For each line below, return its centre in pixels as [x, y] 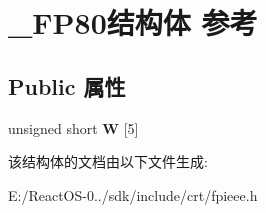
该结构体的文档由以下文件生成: [108, 161]
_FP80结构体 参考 [133, 22]
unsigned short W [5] [73, 127]
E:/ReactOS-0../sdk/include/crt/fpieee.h [133, 194]
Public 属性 [67, 85]
